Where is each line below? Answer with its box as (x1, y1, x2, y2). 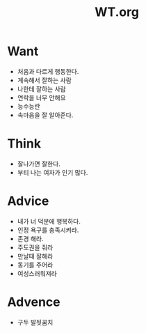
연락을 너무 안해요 (17, 93, 66, 102)
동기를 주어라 (17, 261, 54, 269)
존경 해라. (17, 234, 44, 242)
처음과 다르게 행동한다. (17, 67, 79, 75)
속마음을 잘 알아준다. (17, 111, 74, 119)
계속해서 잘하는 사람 (17, 76, 72, 84)
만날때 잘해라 (17, 251, 54, 260)
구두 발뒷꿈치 (17, 318, 54, 326)
